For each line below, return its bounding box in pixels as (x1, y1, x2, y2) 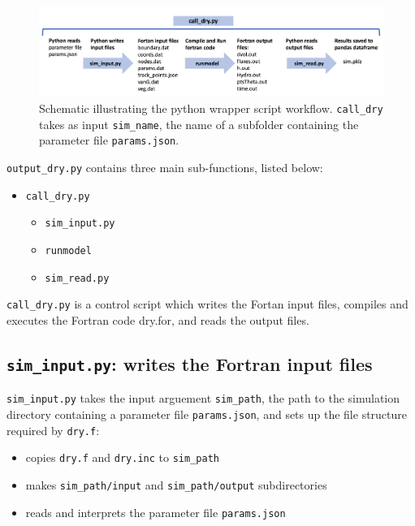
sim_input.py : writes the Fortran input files (6, 351, 373, 376)
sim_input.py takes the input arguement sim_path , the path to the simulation (6, 390, 400, 407)
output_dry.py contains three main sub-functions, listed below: (6, 159, 323, 176)
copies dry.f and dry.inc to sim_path (25, 449, 219, 466)
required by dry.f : (6, 421, 100, 438)
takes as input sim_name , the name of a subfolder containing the (39, 115, 359, 132)
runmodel (45, 245, 92, 257)
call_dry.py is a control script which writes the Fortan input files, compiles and (6, 295, 409, 313)
